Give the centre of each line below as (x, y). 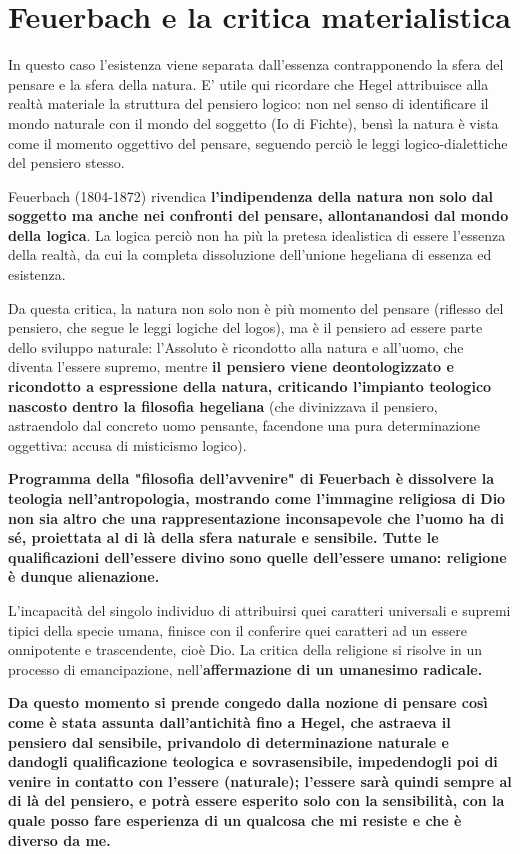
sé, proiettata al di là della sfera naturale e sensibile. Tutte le (223, 537)
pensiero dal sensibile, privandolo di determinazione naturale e (228, 741)
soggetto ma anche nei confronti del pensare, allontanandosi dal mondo (258, 215)
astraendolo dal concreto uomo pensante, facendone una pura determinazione (244, 425)
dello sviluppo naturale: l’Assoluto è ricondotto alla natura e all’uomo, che (236, 346)
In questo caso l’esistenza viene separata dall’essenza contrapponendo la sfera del (256, 64)
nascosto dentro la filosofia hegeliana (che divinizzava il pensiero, (223, 405)
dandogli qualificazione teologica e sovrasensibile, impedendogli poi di (253, 761)
